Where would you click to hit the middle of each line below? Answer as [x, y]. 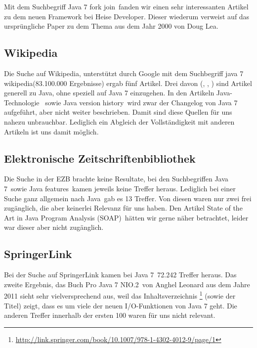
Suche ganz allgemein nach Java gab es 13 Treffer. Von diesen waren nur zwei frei [128, 198]
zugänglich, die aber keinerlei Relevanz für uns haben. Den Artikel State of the [123, 208]
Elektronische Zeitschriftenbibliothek [100, 158]
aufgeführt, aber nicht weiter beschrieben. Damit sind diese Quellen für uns [118, 112]
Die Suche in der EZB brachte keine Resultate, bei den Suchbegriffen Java [116, 179]
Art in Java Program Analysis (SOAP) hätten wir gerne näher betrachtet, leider [126, 217]
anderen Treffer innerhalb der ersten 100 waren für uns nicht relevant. [110, 315]
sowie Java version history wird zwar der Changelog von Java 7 [141, 102]
